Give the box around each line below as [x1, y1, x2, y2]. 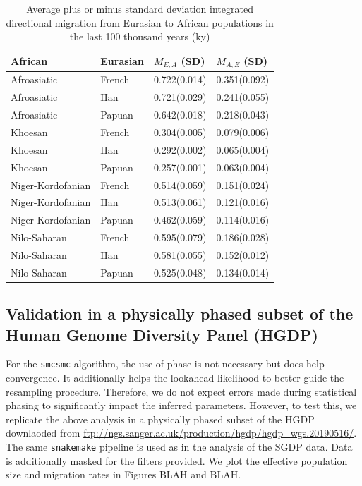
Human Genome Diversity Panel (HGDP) [6, 323, 318, 345]
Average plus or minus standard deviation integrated [26, 1, 253, 16]
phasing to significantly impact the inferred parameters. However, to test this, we [6, 398, 357, 413]
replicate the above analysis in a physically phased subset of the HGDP [6, 411, 315, 426]
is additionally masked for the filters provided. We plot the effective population [6, 453, 348, 468]
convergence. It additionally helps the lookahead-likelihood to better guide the [6, 370, 344, 385]
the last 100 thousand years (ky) [69, 29, 210, 44]
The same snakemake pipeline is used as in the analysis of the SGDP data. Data [6, 439, 353, 454]
